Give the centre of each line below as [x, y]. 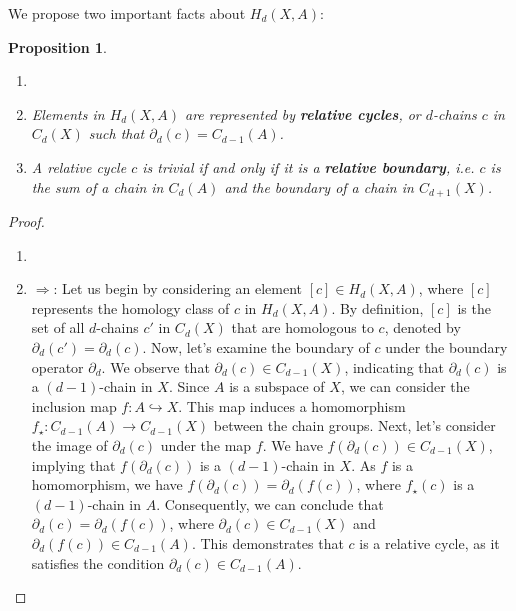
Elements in [68, 113]
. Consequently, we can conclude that [270, 503]
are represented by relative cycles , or [302, 113]
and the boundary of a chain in [319, 186]
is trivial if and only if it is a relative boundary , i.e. [308, 166]
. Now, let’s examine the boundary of [256, 346]
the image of [69, 444]
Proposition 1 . [57, 46]
